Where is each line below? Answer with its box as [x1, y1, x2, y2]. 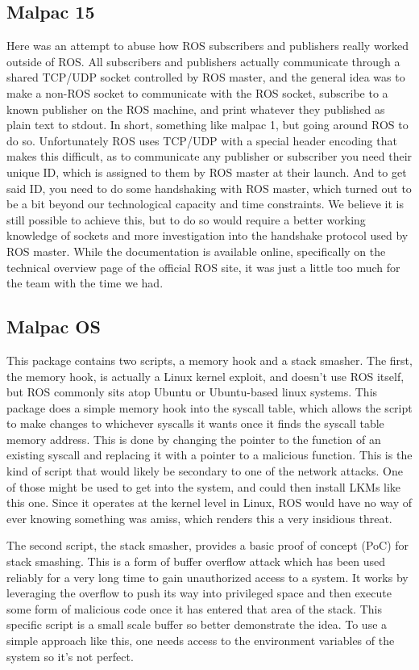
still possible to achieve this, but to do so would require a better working [6, 211, 366, 228]
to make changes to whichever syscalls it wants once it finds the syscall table [6, 415, 384, 432]
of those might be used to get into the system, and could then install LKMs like [6, 478, 401, 495]
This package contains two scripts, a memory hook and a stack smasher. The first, [6, 351, 413, 368]
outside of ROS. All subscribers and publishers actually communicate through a [6, 52, 400, 69]
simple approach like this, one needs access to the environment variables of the [6, 632, 395, 648]
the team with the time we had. [6, 274, 164, 291]
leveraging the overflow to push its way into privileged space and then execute [6, 584, 392, 601]
